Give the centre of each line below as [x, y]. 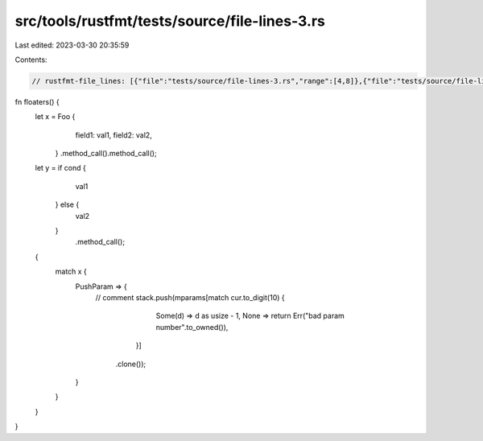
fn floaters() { [37, 101]
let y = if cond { [60, 168]
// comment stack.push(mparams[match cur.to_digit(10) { [190, 297]
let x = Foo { [55, 117]
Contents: [31, 60]
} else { [67, 204]
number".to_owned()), [192, 327]
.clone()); [131, 364]
